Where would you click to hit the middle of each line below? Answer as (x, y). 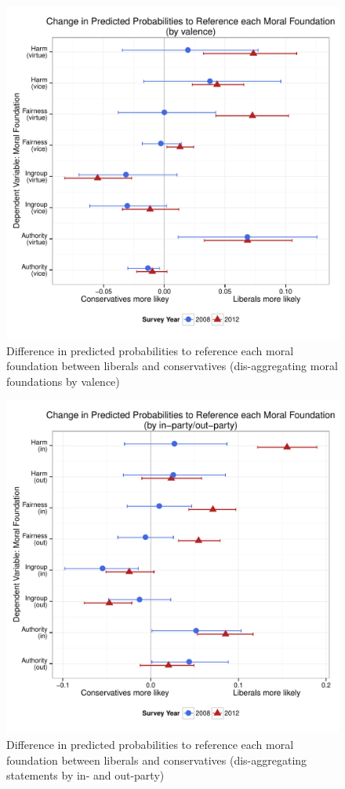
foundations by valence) (63, 381)
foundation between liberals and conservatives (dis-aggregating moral (172, 366)
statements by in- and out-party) (85, 775)
